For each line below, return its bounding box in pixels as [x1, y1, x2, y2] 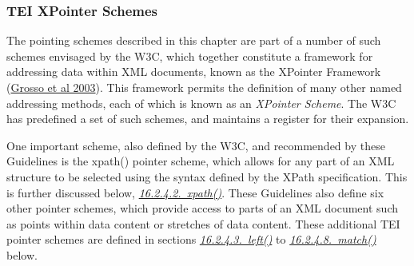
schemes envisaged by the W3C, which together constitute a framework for [6, 47, 373, 64]
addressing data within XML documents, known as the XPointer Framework [6, 63, 381, 80]
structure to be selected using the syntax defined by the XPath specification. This [6, 168, 408, 185]
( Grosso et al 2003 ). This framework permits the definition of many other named [6, 79, 402, 95]
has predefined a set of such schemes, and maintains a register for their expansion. [6, 110, 409, 127]
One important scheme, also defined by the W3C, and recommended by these [6, 137, 385, 153]
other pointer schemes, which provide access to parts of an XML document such [6, 200, 398, 216]
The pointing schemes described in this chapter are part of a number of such [6, 32, 381, 49]
